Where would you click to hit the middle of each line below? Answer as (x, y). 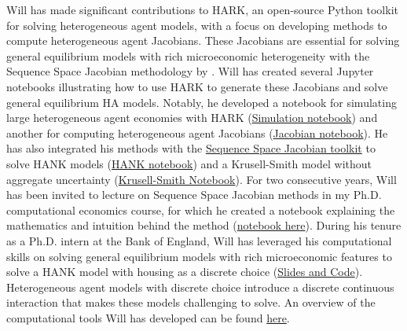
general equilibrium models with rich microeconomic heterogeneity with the (188, 55)
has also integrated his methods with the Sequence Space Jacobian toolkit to (191, 148)
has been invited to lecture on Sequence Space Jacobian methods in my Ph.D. (194, 195)
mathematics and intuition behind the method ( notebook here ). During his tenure (204, 225)
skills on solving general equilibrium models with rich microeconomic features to (199, 256)
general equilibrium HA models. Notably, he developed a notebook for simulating (202, 102)
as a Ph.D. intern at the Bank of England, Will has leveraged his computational (199, 240)
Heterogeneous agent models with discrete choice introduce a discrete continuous (200, 287)
